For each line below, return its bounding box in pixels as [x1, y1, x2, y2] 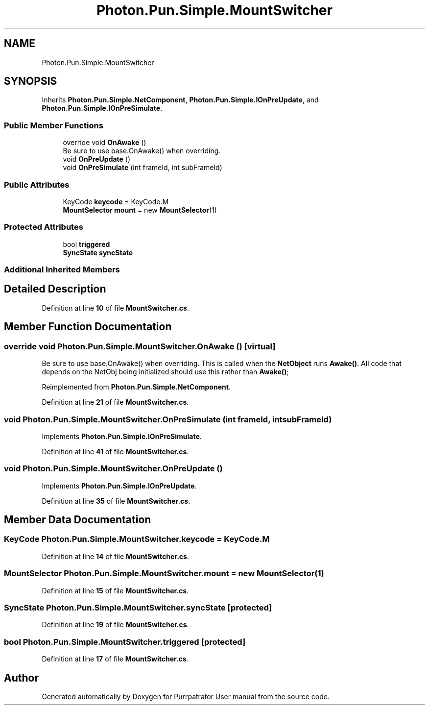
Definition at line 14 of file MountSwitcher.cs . [42, 552, 189, 561]
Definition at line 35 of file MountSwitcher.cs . [42, 496, 191, 505]
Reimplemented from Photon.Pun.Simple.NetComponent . [42, 383, 231, 391]
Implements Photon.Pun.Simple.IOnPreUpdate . [42, 481, 197, 490]
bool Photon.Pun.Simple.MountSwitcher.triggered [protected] [4, 636, 246, 647]
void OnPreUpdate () [63, 155, 131, 164]
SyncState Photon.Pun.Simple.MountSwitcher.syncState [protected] [4, 602, 272, 612]
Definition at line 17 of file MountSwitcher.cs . [42, 655, 189, 663]
